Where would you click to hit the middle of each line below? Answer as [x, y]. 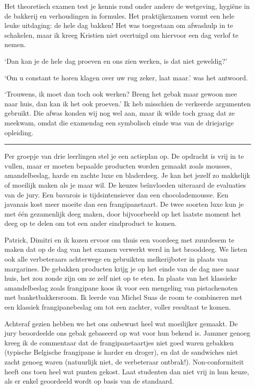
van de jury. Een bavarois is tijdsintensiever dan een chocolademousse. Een [116, 194]
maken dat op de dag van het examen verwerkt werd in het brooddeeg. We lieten [126, 249]
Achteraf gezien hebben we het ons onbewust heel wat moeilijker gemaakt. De [121, 323]
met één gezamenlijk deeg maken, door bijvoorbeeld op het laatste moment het [123, 213]
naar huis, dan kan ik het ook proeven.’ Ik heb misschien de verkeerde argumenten [128, 103]
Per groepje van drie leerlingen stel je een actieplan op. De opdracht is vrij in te [124, 156]
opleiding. [19, 132]
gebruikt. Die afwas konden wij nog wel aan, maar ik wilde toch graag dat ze [120, 113]
